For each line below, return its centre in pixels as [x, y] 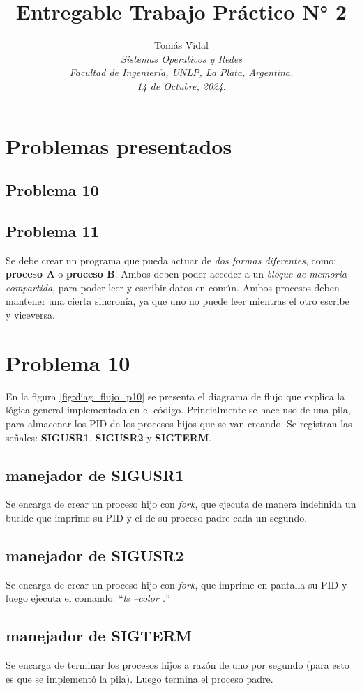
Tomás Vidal [181, 45]
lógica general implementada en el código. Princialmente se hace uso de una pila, [178, 410]
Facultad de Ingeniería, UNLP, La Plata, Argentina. [181, 72]
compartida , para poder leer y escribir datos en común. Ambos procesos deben [173, 287]
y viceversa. [30, 315]
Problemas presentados [119, 145]
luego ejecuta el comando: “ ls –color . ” [88, 598]
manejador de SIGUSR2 [95, 555]
